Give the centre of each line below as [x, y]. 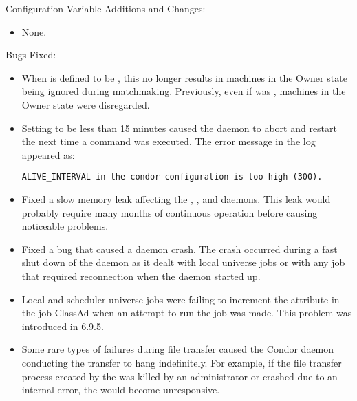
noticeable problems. [65, 226]
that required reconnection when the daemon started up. [141, 275]
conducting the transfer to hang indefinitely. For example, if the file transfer [182, 362]
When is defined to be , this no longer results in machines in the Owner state [184, 77]
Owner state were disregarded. [86, 104]
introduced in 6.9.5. [63, 326]
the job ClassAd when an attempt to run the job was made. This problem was [187, 313]
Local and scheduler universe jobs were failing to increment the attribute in [181, 299]
